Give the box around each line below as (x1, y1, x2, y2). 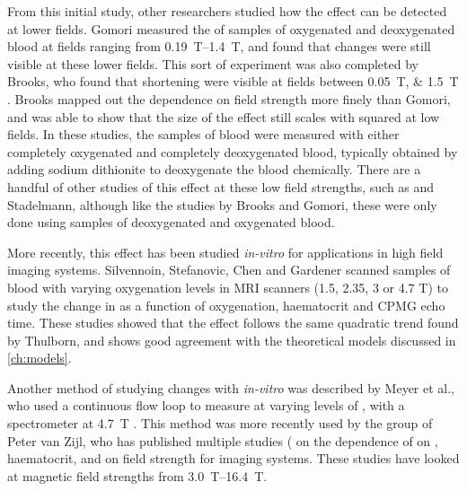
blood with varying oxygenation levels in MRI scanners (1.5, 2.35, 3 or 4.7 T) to (7, 277, 448, 296)
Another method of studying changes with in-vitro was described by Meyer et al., (7, 378, 455, 397)
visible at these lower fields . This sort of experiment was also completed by (7, 54, 419, 73)
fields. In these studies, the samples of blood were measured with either (7, 125, 400, 144)
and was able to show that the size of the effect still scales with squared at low (7, 107, 440, 126)
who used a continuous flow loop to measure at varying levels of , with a (7, 396, 405, 415)
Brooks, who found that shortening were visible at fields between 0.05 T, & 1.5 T (7, 72, 459, 91)
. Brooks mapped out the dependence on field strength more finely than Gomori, (7, 89, 451, 108)
